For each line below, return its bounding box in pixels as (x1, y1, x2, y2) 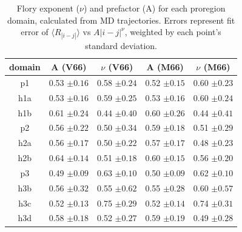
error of (21, 25, 49, 38)
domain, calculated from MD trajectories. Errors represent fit (7, 13, 235, 26)
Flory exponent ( (16, 2, 79, 14)
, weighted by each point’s (124, 25, 221, 38)
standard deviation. (85, 39, 157, 52)
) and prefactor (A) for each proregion (83, 2, 226, 14)
